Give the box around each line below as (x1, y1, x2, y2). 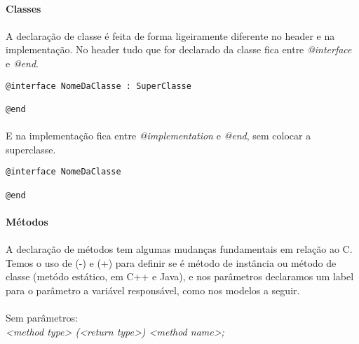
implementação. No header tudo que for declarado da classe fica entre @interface (6, 42, 352, 57)
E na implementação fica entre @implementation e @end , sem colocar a (6, 128, 311, 143)
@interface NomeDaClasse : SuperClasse (6, 81, 191, 91)
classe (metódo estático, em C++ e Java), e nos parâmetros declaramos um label (6, 269, 354, 284)
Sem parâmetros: (6, 310, 78, 325)
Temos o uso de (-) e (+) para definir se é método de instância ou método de (6, 255, 337, 270)
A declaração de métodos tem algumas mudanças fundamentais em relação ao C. (6, 242, 353, 256)
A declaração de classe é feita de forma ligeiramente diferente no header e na (6, 28, 335, 43)
